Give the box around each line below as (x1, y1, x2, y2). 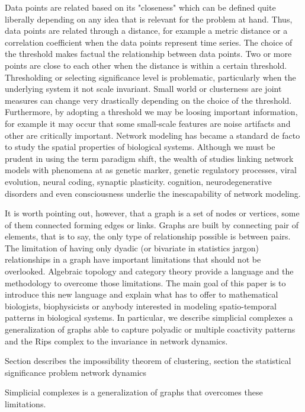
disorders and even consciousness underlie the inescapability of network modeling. (5, 187, 301, 199)
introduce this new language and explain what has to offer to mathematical (5, 288, 278, 301)
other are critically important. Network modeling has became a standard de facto (5, 129, 300, 141)
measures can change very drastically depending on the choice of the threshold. (5, 94, 292, 106)
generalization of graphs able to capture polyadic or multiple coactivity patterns (5, 323, 296, 336)
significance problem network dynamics (5, 366, 147, 378)
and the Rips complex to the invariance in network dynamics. (5, 334, 228, 347)
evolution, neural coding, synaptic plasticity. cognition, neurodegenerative (5, 175, 272, 187)
